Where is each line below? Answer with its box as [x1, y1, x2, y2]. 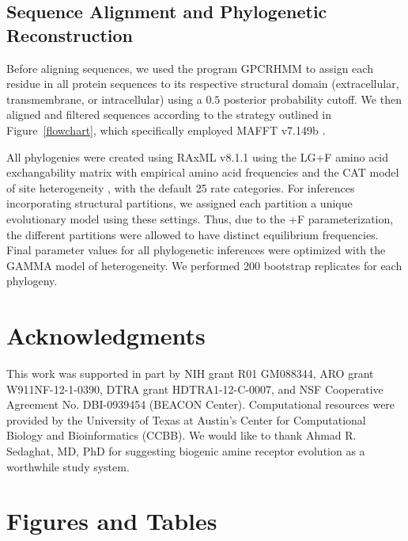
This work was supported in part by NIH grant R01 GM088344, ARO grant [6, 365, 374, 382]
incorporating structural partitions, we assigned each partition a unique [6, 195, 353, 211]
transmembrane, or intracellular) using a [6, 90, 202, 107]
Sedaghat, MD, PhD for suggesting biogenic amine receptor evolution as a [6, 443, 365, 459]
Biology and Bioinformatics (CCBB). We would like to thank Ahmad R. [6, 427, 357, 444]
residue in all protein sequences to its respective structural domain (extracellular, [6, 75, 399, 92]
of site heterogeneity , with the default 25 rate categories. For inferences [6, 179, 355, 196]
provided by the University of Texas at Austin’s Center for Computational [6, 411, 366, 428]
